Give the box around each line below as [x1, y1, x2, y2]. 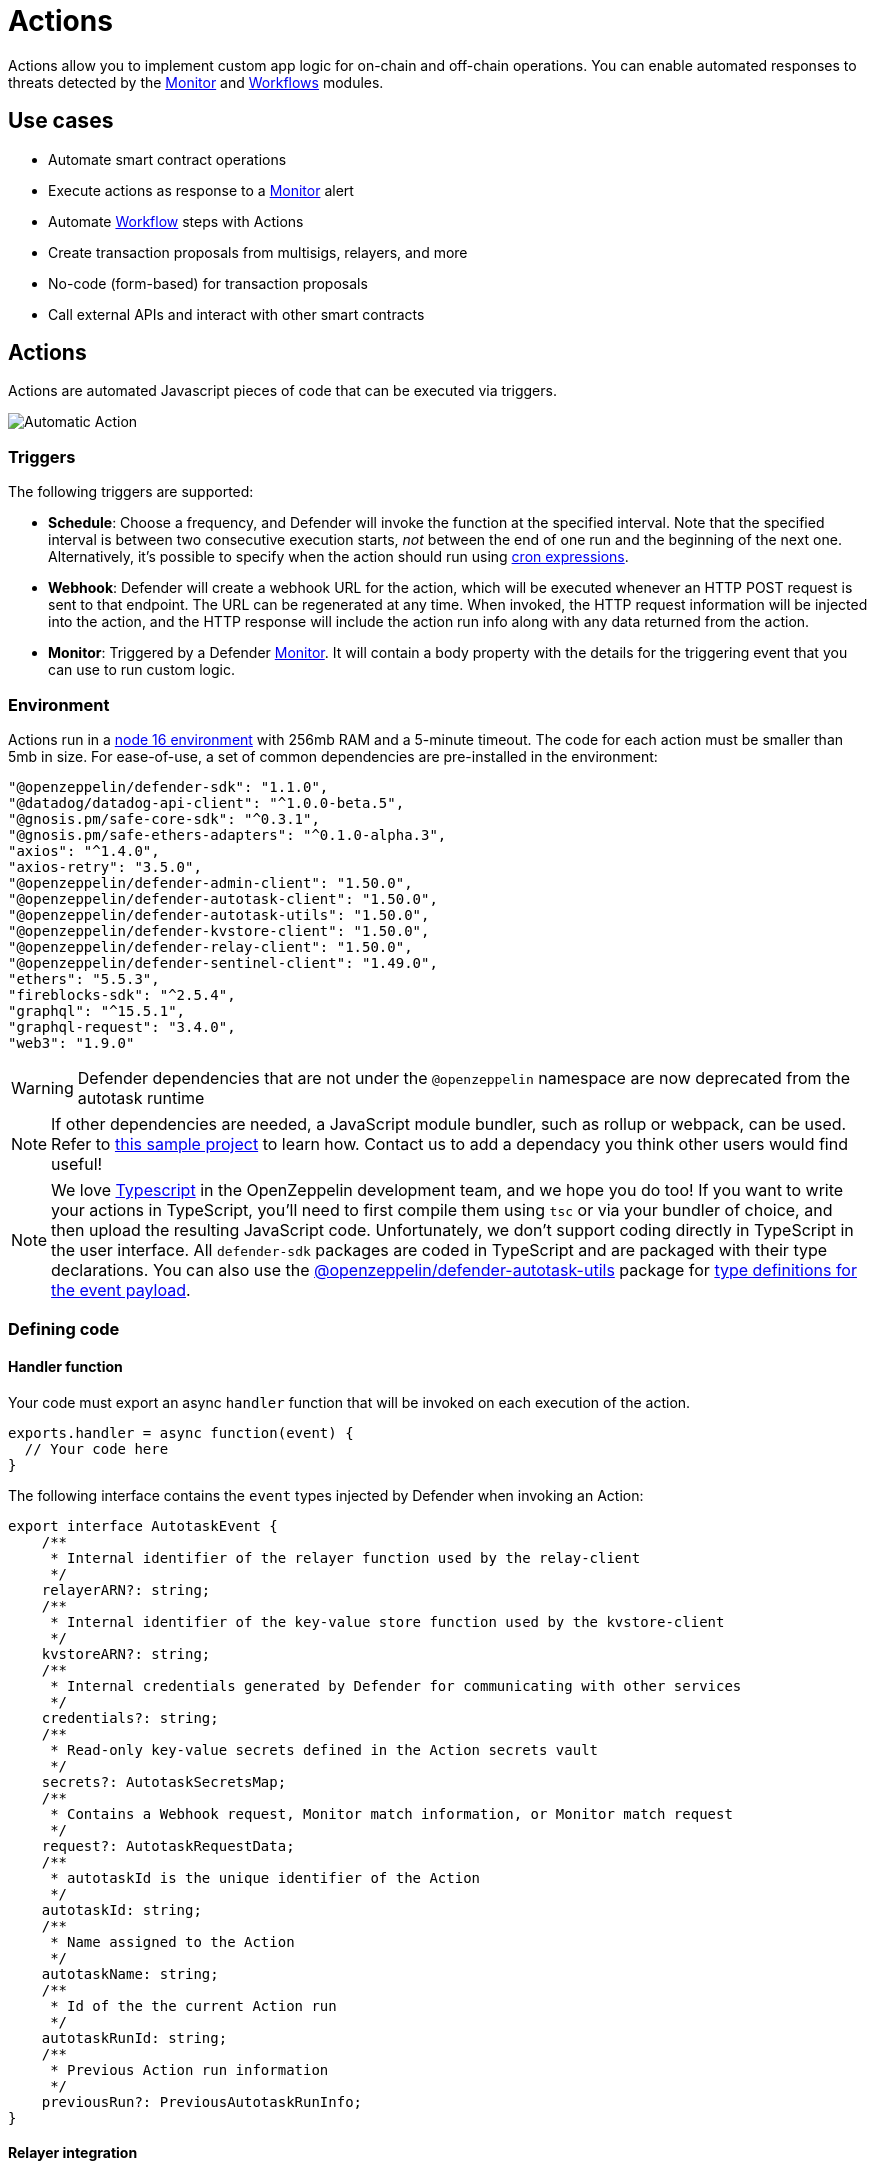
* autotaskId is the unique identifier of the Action [50, 1869, 481, 1886]
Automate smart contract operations [48, 150, 287, 168]
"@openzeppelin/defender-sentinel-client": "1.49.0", [8, 954, 438, 971]
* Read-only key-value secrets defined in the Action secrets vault [50, 1741, 599, 1758]
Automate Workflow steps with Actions [48, 212, 304, 230]
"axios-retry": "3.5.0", [8, 858, 202, 875]
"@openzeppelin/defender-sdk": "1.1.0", [8, 778, 329, 795]
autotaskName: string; [41, 1965, 219, 1982]
